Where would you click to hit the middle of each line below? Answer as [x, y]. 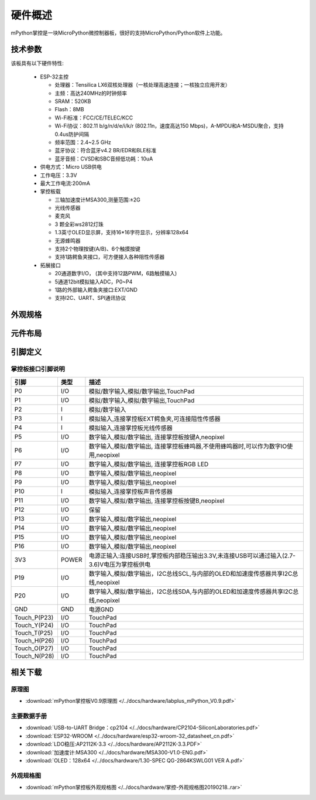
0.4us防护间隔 [72, 134]
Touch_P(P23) [34, 617]
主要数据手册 [29, 716]
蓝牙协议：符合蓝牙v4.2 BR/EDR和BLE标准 [106, 151]
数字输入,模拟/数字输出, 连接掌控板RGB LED [149, 464]
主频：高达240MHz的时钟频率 [91, 93]
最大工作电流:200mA [65, 183]
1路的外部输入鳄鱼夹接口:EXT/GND [96, 290]
